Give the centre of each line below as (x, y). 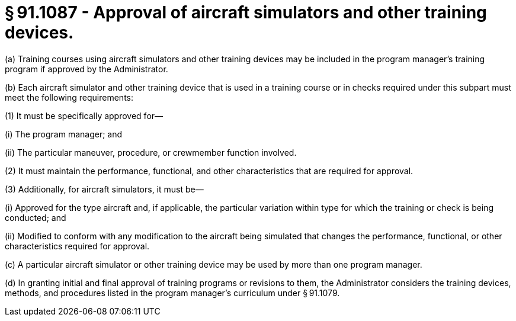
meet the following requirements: (69, 97)
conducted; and (36, 217)
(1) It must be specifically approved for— (84, 115)
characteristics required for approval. (77, 246)
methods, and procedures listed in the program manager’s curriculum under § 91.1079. (172, 293)
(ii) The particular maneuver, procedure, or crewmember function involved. (151, 152)
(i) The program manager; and (64, 134)
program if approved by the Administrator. (86, 69)
